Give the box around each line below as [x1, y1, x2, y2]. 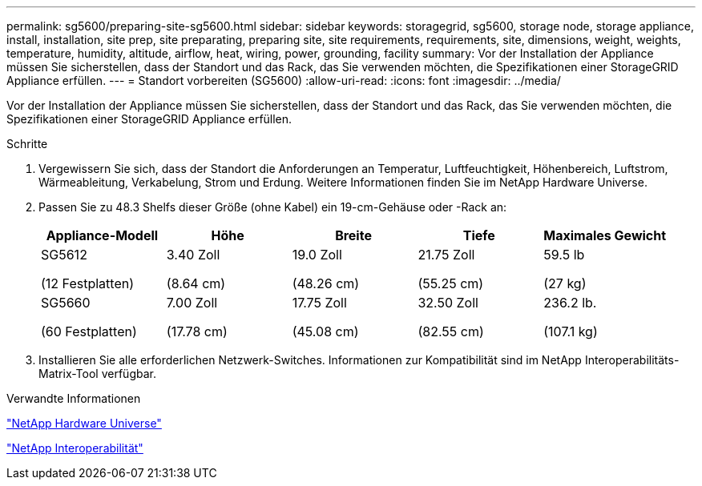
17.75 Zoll [292, 295, 347, 311]
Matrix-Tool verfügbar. [38, 367, 156, 380]
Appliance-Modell [46, 227, 159, 243]
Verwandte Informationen [6, 392, 141, 405]
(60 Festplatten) [41, 323, 137, 339]
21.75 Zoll [418, 247, 475, 263]
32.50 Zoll [418, 295, 478, 311]
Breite [335, 227, 372, 243]
